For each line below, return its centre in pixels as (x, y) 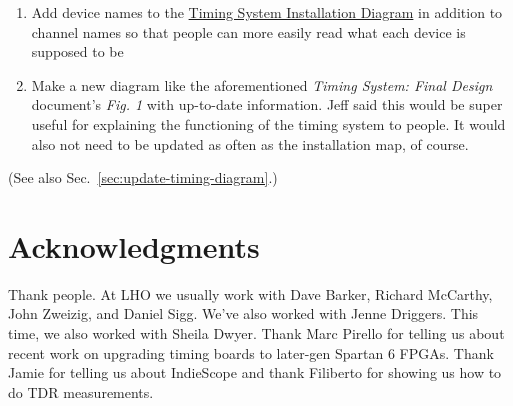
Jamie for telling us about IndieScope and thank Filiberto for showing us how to (255, 372)
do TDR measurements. (81, 391)
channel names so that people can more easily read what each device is (248, 31)
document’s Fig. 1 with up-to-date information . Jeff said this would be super (267, 104)
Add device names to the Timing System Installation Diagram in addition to (267, 12)
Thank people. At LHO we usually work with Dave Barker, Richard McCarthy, (250, 293)
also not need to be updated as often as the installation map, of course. (250, 143)
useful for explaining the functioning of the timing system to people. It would (268, 123)
